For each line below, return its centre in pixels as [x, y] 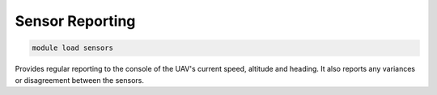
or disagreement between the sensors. [80, 80]
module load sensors [72, 48]
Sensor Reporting [75, 21]
